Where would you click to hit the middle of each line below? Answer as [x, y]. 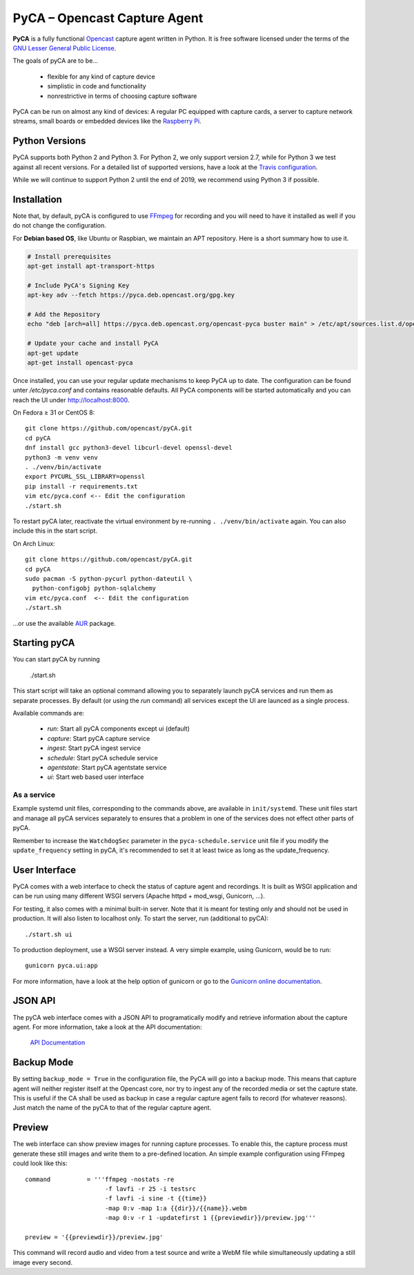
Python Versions [49, 141]
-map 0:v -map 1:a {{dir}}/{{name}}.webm [176, 1208]
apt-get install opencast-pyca [80, 363]
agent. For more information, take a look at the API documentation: [107, 1027]
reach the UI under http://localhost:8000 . [71, 399]
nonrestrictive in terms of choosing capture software [122, 96]
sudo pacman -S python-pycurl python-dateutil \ [109, 579]
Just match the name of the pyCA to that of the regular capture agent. [112, 1108]
